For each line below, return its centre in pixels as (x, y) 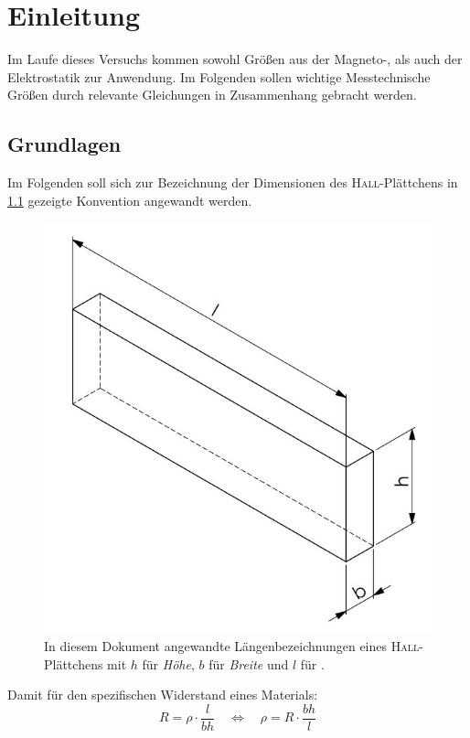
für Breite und (249, 663)
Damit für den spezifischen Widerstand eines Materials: (163, 695)
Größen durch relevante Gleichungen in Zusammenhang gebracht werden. (212, 95)
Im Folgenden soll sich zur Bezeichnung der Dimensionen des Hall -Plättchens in (233, 182)
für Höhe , (168, 663)
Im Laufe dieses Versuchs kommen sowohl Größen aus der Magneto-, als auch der (235, 59)
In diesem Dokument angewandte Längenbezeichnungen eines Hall (232, 645)
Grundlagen (64, 144)
